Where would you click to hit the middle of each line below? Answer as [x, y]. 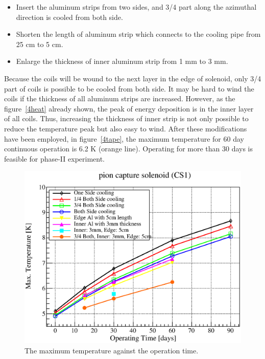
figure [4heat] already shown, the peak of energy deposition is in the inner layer [129, 108]
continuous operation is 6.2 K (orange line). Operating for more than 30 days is [129, 149]
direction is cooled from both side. [69, 17]
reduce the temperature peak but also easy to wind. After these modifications [126, 128]
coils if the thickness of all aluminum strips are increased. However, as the [120, 98]
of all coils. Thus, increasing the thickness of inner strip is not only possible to [126, 118]
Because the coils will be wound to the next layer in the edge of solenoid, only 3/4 [133, 78]
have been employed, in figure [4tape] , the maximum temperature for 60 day [124, 138]
